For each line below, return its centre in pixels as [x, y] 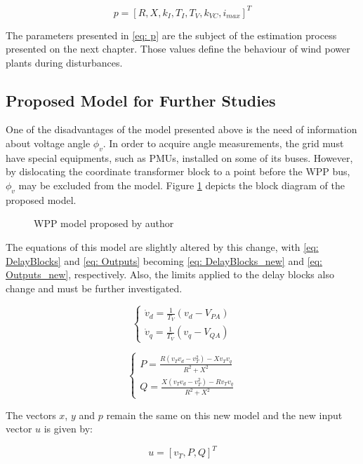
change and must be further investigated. [94, 288]
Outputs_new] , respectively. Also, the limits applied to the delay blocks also [170, 274]
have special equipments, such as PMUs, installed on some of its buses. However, [179, 157]
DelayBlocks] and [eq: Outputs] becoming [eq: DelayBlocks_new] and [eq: [164, 260]
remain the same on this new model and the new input [224, 415]
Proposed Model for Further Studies [141, 100]
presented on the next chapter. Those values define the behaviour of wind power [178, 49]
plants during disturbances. [64, 62]
